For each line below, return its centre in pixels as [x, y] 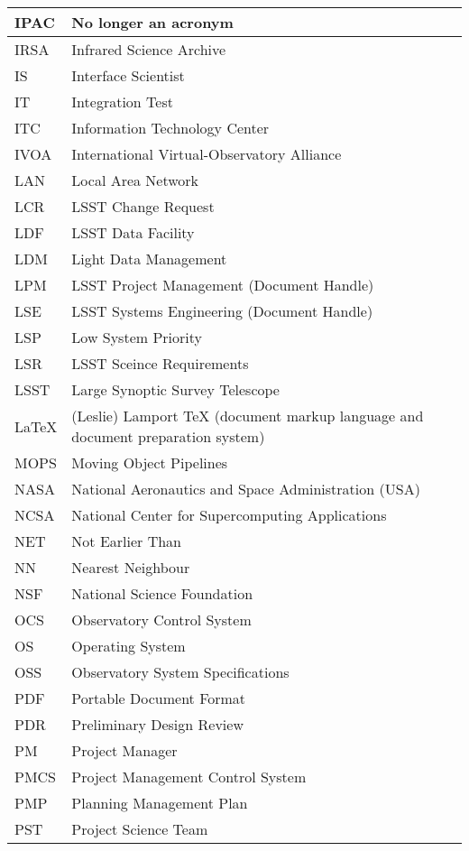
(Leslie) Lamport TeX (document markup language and [248, 416]
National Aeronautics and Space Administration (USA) [246, 489]
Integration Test [122, 102]
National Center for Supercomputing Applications [229, 515]
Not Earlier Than [126, 541]
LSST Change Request [143, 206]
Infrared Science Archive [149, 49]
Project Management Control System [189, 777]
